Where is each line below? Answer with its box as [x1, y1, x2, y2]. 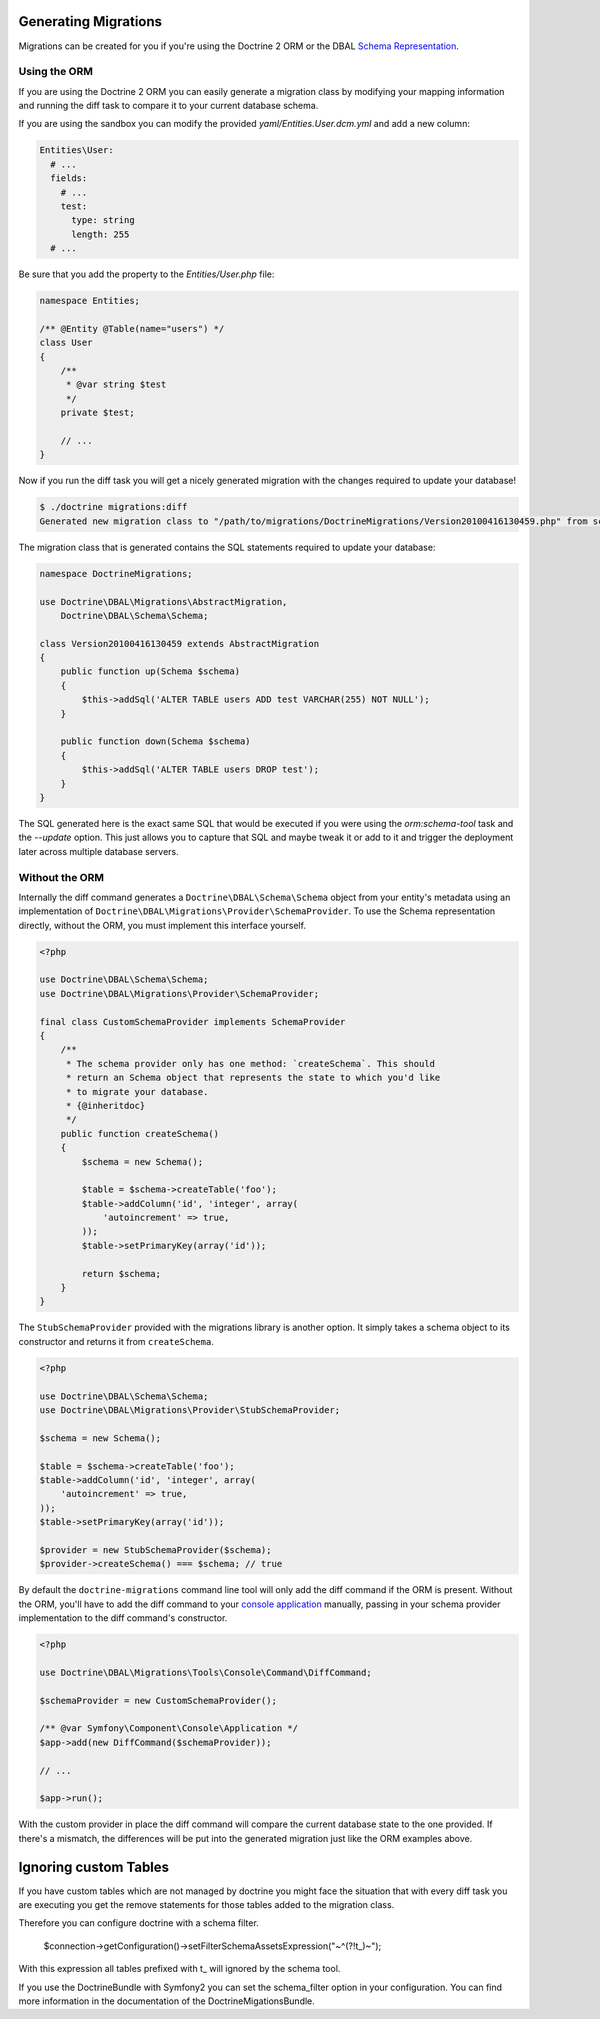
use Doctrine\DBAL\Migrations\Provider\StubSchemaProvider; [39, 1404, 341, 1415]
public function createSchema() [60, 1128, 220, 1139]
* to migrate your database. [65, 1086, 209, 1097]
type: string [71, 215, 135, 226]
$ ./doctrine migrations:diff [39, 501, 188, 513]
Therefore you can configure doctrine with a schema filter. [18, 1917, 259, 1929]
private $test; [60, 407, 135, 419]
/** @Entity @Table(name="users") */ [39, 323, 225, 334]
